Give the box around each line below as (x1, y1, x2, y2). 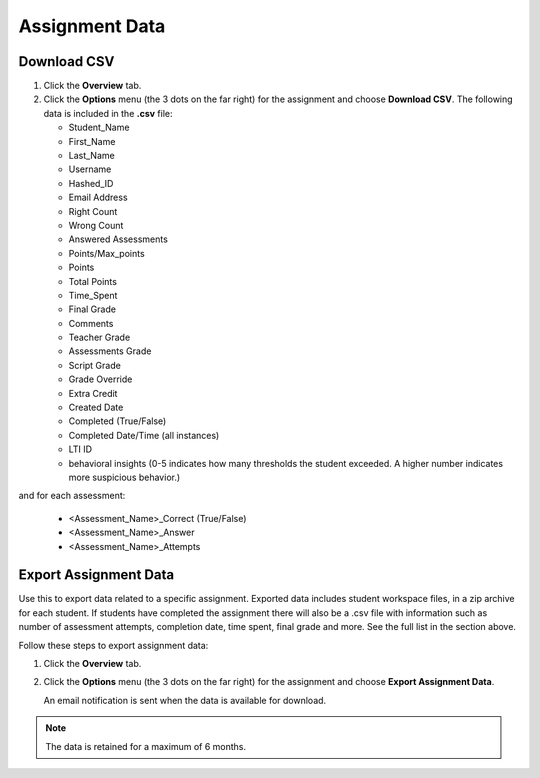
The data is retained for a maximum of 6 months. (45, 740, 247, 752)
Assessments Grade (68, 345, 152, 357)
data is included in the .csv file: (43, 107, 173, 119)
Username (68, 163, 112, 175)
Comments (68, 317, 114, 329)
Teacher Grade (68, 331, 131, 344)
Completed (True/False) (68, 415, 167, 427)
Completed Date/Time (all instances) (68, 429, 220, 441)
